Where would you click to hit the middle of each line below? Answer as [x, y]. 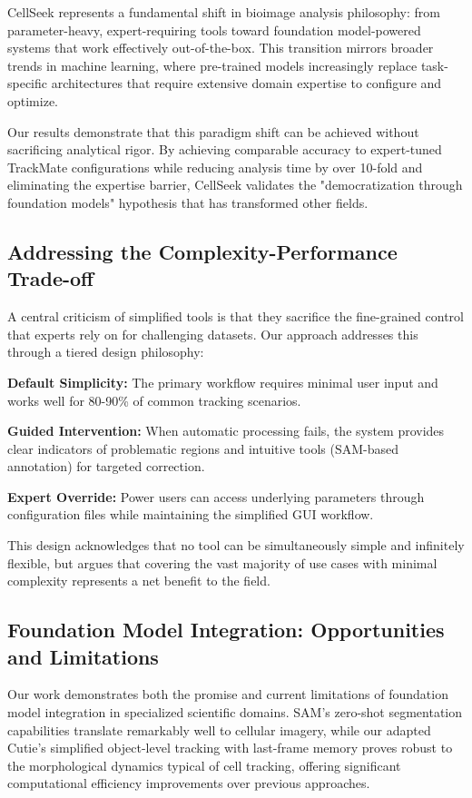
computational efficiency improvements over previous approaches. [189, 783]
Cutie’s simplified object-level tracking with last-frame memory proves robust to [230, 748]
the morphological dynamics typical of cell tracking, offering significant [204, 765]
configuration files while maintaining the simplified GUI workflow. [191, 514]
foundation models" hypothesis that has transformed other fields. [188, 202]
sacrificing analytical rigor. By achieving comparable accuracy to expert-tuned [225, 149]
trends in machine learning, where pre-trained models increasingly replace [212, 65]
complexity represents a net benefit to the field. [139, 581]
